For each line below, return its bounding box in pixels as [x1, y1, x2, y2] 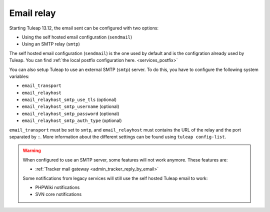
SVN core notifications [35, 191, 82, 197]
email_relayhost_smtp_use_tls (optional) [21, 96, 117, 102]
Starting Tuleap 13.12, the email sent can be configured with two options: [9, 25, 159, 31]
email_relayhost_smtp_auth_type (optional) [21, 117, 122, 123]
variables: [9, 73, 29, 79]
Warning [22, 147, 41, 153]
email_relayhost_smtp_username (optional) [21, 103, 119, 109]
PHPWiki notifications [35, 184, 80, 190]
